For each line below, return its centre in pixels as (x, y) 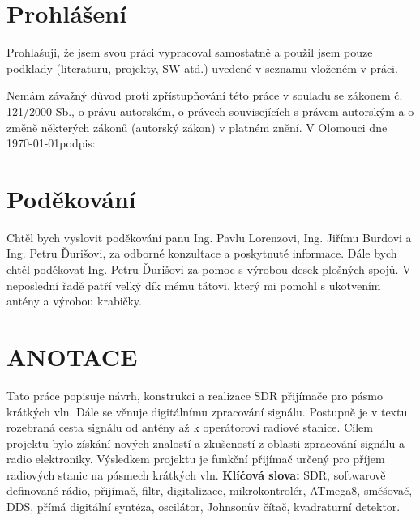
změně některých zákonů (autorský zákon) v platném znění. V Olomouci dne (197, 127)
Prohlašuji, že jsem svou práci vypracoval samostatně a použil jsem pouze (190, 52)
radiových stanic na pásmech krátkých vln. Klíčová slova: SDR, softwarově (196, 474)
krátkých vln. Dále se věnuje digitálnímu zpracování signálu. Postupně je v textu (207, 411)
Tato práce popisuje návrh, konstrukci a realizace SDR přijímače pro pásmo (195, 395)
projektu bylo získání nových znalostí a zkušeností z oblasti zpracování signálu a (206, 443)
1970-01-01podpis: (51, 143)
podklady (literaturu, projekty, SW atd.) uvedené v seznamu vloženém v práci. (202, 68)
